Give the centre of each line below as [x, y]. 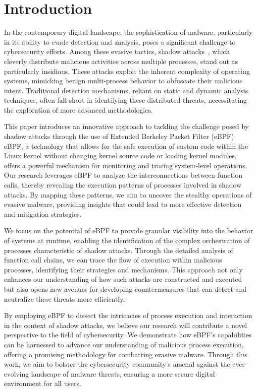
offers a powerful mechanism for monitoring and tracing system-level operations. [126, 165]
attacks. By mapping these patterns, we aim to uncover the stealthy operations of [128, 194]
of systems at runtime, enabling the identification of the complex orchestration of [127, 240]
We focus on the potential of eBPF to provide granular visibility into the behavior [129, 230]
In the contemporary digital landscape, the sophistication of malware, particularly [128, 32]
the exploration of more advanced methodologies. [78, 109]
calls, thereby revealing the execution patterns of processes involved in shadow [123, 185]
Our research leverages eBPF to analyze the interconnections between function [123, 175]
